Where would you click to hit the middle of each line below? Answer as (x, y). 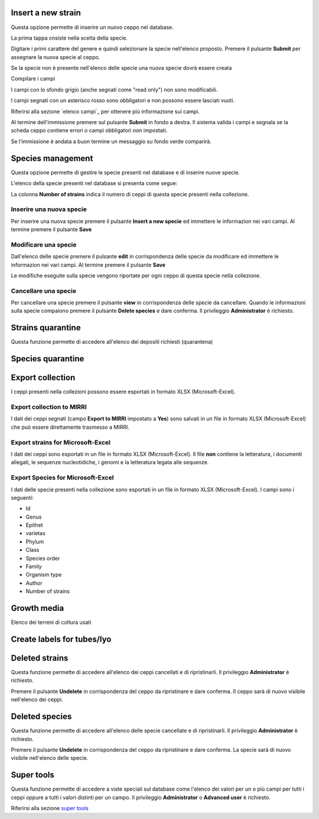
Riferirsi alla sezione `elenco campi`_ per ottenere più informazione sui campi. (105, 111)
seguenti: (22, 497)
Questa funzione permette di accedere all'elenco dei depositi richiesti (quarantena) (112, 342)
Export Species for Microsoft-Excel (62, 478)
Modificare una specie (44, 244)
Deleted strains (40, 658)
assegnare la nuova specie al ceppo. (56, 57)
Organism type (44, 575)
